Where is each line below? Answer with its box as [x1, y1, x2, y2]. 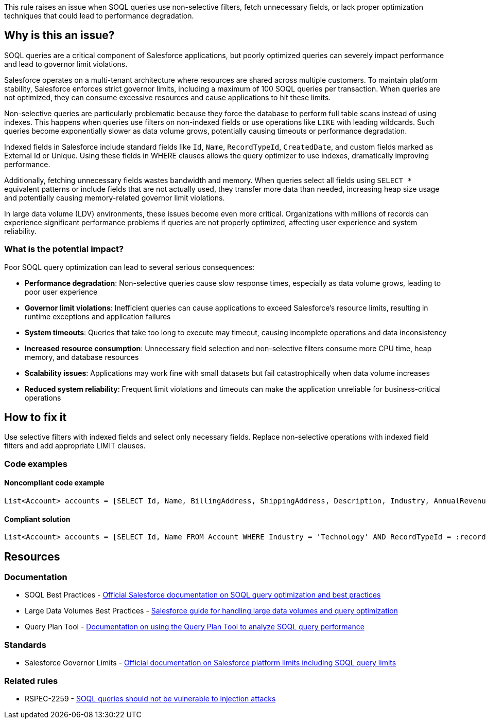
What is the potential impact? [4, 244, 124, 255]
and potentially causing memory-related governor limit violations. [4, 193, 225, 202]
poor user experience [25, 287, 98, 296]
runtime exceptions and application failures [25, 312, 171, 321]
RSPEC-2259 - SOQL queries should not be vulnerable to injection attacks [25, 694, 276, 703]
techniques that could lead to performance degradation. [4, 11, 194, 20]
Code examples [4, 458, 68, 469]
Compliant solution [4, 514, 71, 523]
